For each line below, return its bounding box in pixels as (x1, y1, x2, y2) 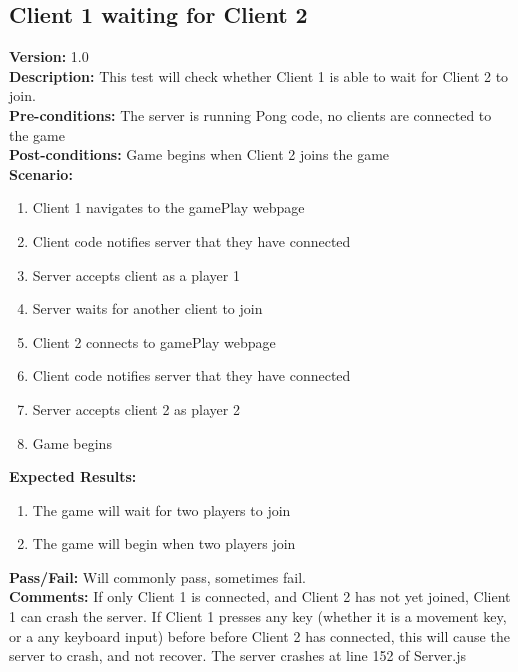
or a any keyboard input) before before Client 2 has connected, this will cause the (9, 625, 510, 646)
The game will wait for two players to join (32, 499, 291, 520)
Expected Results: (9, 466, 137, 487)
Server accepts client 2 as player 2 (32, 398, 240, 419)
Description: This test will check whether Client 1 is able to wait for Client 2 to (9, 65, 509, 86)
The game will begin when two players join (32, 533, 296, 554)
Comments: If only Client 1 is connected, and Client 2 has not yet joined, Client (9, 586, 511, 607)
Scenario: (9, 163, 73, 184)
